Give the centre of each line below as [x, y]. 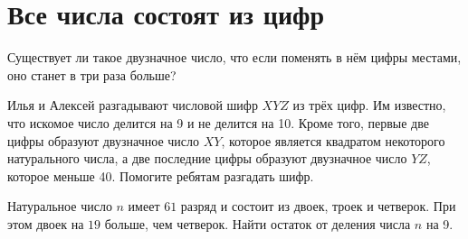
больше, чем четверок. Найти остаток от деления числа [258, 223]
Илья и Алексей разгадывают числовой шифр [133, 105]
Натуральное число [60, 206]
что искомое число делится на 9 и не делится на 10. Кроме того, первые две [218, 122]
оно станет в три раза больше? [92, 74]
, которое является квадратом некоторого [333, 140]
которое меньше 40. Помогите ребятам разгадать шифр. [161, 175]
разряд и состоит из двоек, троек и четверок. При [318, 206]
